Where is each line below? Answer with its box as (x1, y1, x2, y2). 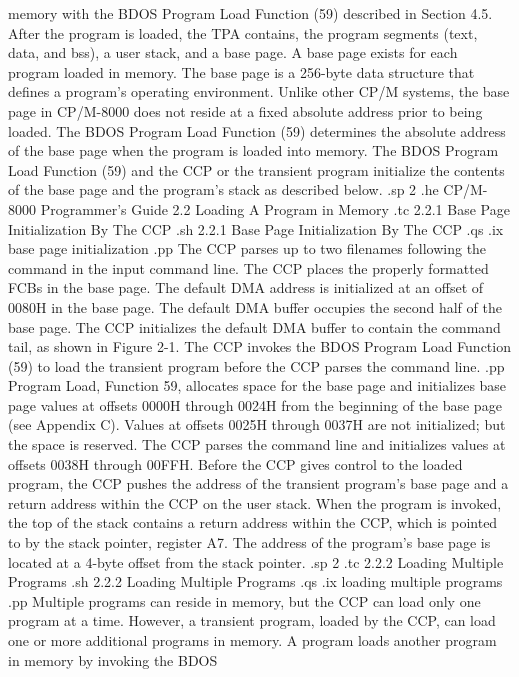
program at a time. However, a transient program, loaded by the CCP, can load (8, 610, 496, 631)
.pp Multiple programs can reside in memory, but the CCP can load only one (8, 590, 481, 611)
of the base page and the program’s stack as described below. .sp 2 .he (8, 179, 439, 200)
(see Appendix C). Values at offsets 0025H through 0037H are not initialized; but (8, 414, 506, 435)
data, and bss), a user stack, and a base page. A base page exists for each (8, 42, 458, 63)
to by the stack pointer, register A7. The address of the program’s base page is (8, 532, 491, 553)
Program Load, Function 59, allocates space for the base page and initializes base (8, 375, 507, 396)
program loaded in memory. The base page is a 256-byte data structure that (8, 61, 475, 82)
